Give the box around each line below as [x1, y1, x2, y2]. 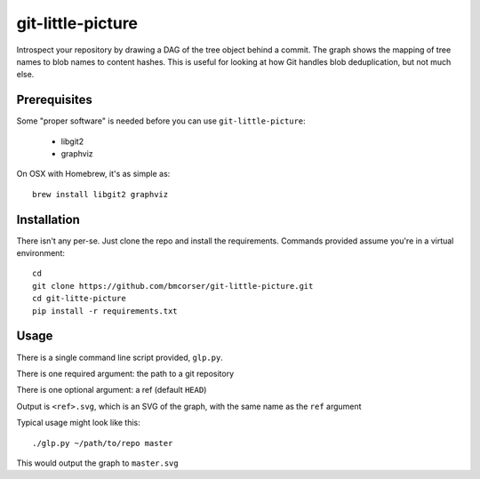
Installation [16, 212, 80, 227]
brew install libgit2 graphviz [32, 189, 169, 199]
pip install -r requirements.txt [32, 306, 178, 315]
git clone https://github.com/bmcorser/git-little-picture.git [32, 281, 314, 291]
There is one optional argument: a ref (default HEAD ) [16, 385, 207, 395]
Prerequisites [16, 92, 92, 108]
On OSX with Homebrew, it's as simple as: [16, 169, 171, 180]
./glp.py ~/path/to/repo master [32, 438, 173, 448]
